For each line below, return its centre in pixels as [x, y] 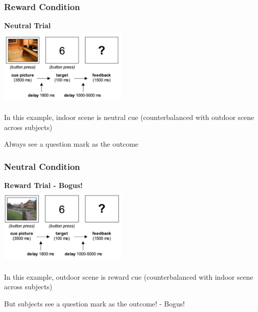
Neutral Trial [27, 25]
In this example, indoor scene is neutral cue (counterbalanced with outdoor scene [129, 117]
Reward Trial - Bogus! [44, 185]
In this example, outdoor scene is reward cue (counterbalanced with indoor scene [129, 276]
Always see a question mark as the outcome [71, 144]
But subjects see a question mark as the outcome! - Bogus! [95, 303]
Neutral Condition [42, 166]
